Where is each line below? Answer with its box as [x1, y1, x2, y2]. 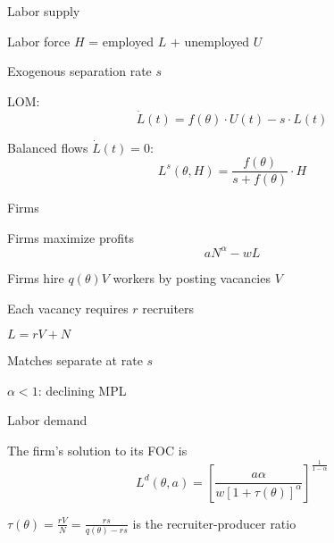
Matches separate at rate [7, 351, 143, 370]
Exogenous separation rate [7, 62, 152, 80]
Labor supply [7, 2, 80, 20]
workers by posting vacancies [113, 268, 271, 287]
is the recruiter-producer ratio [132, 514, 296, 532]
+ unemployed [170, 31, 250, 50]
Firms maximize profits [7, 228, 134, 246]
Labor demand [7, 411, 88, 430]
